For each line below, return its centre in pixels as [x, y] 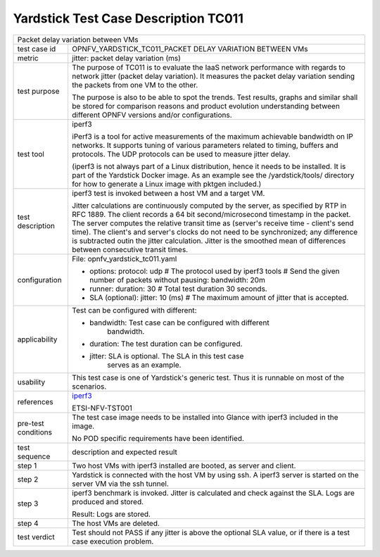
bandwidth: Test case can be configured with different [179, 323]
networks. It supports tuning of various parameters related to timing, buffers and [205, 145]
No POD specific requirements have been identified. [158, 438]
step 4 [28, 523]
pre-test [31, 423]
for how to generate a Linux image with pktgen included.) [166, 184]
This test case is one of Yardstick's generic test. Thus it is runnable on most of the [208, 377]
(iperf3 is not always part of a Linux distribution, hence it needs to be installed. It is [209, 166]
